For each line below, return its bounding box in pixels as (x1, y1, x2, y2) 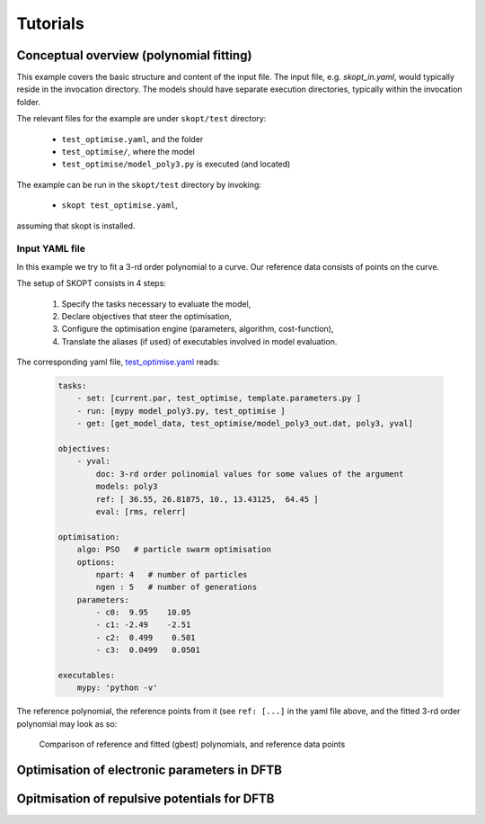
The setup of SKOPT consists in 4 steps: (16, 278, 166, 289)
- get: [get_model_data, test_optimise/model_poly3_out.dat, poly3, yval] (76, 418, 413, 429)
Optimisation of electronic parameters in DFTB (16, 763, 283, 777)
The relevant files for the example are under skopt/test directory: (16, 113, 267, 124)
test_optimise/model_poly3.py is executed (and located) (61, 158, 291, 170)
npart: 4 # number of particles (95, 569, 248, 579)
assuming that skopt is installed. (16, 220, 136, 231)
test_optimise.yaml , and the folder (61, 133, 204, 144)
